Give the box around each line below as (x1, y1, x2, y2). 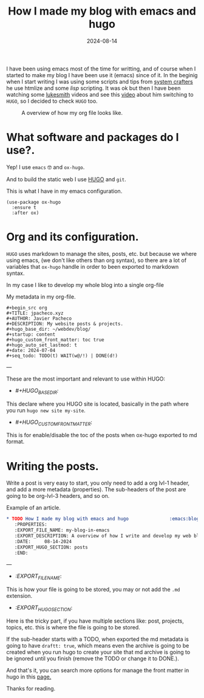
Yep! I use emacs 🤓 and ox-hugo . (6, 163, 85, 171)
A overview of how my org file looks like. (21, 109, 123, 116)
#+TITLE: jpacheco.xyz (6, 310, 64, 316)
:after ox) (12, 210, 39, 216)
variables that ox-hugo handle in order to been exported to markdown (6, 263, 179, 270)
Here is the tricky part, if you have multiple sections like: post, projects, (6, 617, 184, 624)
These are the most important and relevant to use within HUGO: (6, 375, 166, 382)
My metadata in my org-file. (6, 293, 76, 300)
